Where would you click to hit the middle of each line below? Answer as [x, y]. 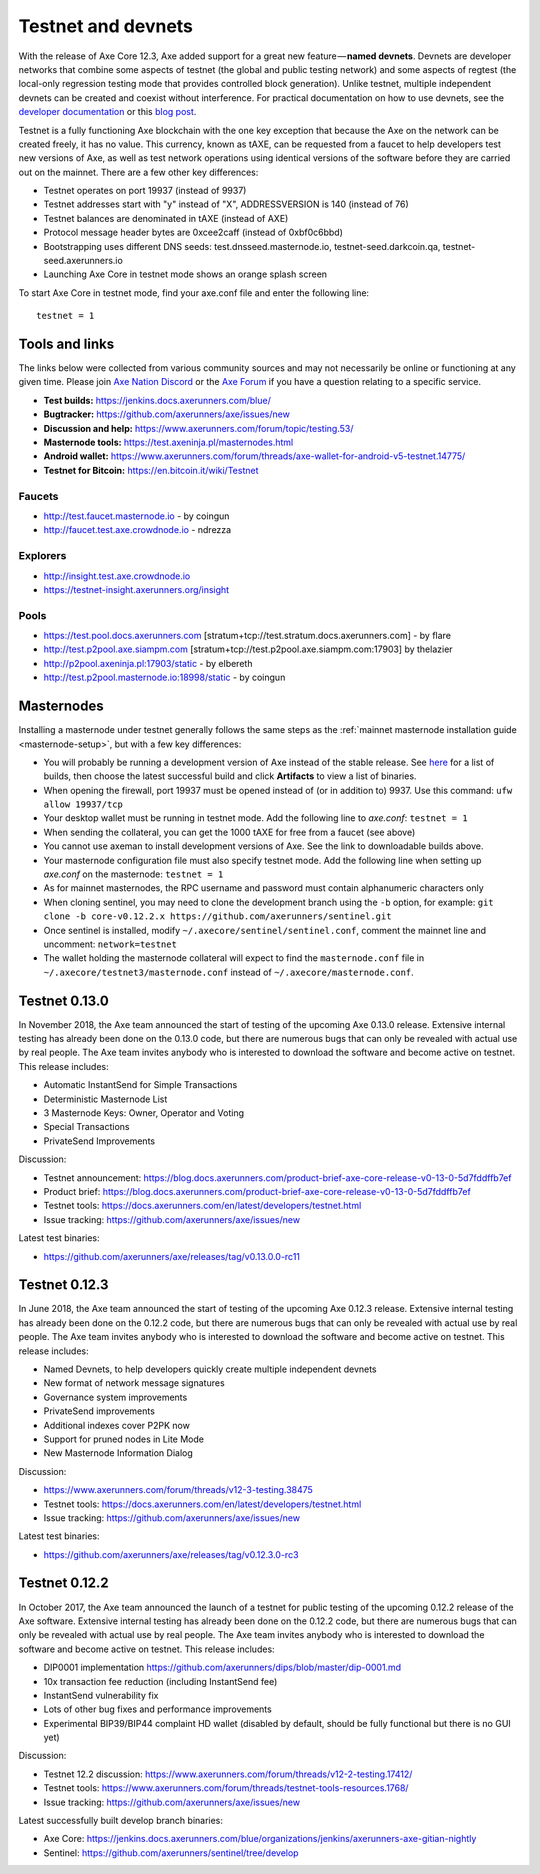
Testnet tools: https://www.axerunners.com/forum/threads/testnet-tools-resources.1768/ [226, 1788]
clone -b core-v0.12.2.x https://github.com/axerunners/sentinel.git [217, 916]
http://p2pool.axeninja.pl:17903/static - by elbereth [148, 663]
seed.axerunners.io [83, 261]
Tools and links [66, 344]
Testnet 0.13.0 [63, 1000]
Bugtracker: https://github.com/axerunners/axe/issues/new [166, 414]
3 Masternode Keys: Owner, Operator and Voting [144, 1113]
